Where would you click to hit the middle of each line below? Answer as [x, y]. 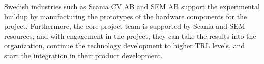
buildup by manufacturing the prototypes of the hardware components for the [126, 16]
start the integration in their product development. [83, 55]
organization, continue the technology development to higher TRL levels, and [125, 46]
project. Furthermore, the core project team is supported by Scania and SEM [125, 26]
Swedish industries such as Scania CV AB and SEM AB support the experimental [132, 6]
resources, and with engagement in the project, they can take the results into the [130, 36]
